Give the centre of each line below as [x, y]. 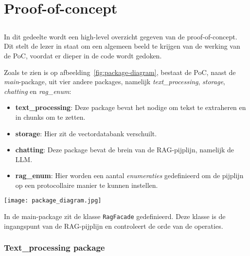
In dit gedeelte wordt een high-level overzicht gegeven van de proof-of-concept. [121, 36]
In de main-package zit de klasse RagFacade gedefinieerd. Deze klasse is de [115, 216]
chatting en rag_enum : [38, 91]
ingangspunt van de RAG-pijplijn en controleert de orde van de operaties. [114, 226]
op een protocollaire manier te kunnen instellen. [87, 185]
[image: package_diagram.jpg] [53, 201]
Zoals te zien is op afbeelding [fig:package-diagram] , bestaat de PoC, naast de [120, 72]
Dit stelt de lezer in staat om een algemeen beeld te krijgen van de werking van [122, 46]
